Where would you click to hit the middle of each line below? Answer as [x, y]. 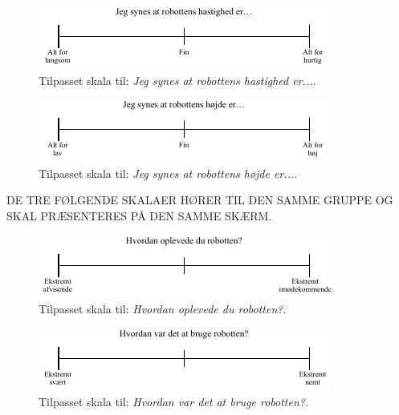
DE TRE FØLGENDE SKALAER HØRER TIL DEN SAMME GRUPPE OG [200, 200]
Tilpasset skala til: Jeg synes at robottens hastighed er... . [177, 80]
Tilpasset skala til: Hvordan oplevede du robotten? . [163, 309]
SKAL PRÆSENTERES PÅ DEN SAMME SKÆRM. [139, 215]
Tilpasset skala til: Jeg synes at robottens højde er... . [168, 173]
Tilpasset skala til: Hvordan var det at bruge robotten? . [173, 402]
